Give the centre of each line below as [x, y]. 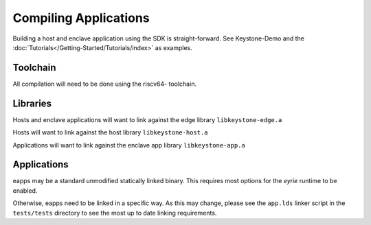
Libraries [32, 103]
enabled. [25, 190]
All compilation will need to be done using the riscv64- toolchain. [105, 84]
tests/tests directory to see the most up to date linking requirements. [115, 213]
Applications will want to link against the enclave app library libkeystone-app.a [129, 145]
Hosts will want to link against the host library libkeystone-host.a [110, 132]
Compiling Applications [81, 18]
